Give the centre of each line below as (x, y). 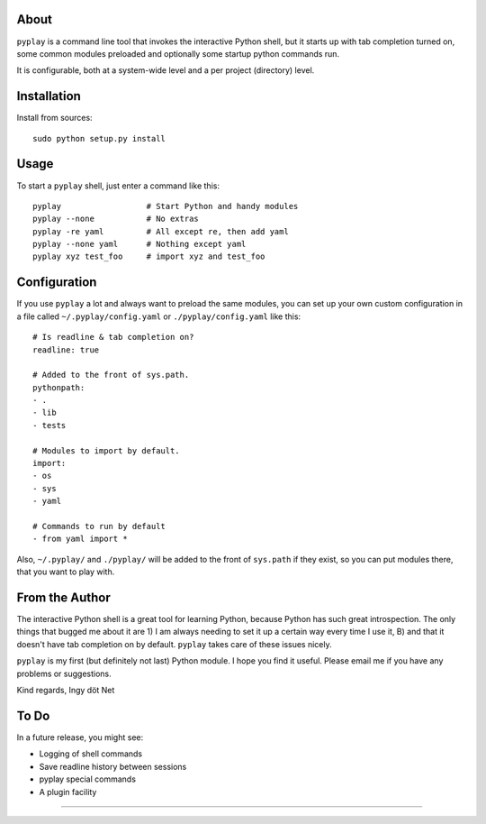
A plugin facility (68, 792)
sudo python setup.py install (99, 138)
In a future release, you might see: (80, 737)
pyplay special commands (88, 779)
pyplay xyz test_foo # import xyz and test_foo (149, 256)
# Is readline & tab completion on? (113, 337)
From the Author (64, 597)
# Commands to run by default (99, 526)
